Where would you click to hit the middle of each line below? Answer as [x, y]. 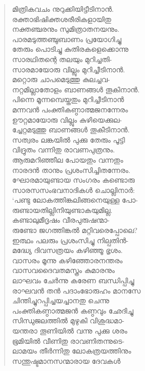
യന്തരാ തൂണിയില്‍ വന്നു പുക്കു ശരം [70, 330]
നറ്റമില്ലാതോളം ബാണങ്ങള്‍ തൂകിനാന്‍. [76, 89]
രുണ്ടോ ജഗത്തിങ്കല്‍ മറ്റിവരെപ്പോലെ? [75, 230]
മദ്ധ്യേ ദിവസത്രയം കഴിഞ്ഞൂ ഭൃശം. [67, 250]
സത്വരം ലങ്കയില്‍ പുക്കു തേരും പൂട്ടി [68, 139]
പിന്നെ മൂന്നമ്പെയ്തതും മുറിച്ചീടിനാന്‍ [68, 99]
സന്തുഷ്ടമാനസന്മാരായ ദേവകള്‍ [66, 360]
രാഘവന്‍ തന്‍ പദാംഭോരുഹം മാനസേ [76, 290]
